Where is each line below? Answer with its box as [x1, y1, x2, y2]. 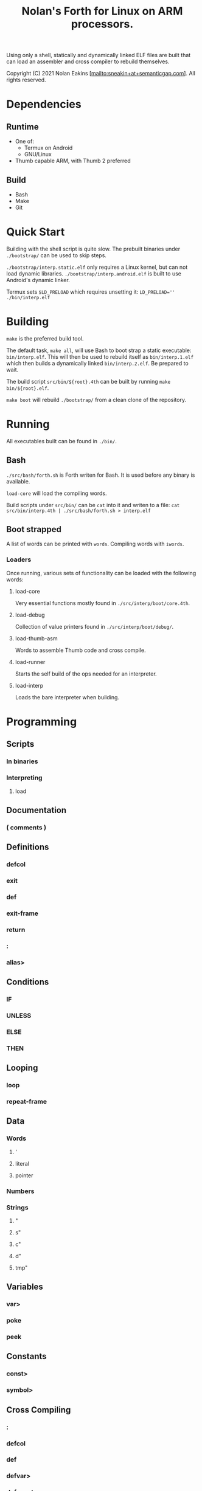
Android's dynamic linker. [6, 276, 70, 283]
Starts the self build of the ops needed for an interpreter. [15, 670, 157, 677]
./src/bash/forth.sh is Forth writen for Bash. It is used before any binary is [6, 471, 195, 479]
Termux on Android [24, 144, 73, 151]
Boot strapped [6, 524, 62, 534]
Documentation [6, 804, 67, 815]
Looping [6, 1063, 38, 1073]
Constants [6, 1351, 47, 1361]
